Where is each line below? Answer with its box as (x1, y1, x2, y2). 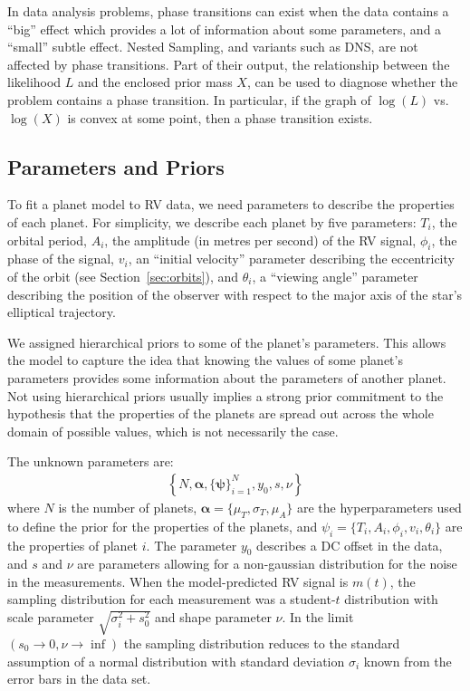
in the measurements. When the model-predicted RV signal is (7, 571, 349, 590)
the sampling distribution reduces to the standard (123, 634, 400, 653)
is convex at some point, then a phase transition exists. (67, 108, 373, 127)
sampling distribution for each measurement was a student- (7, 590, 336, 609)
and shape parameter (154, 608, 272, 627)
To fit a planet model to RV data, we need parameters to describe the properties (7, 195, 455, 214)
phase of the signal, (7, 249, 114, 268)
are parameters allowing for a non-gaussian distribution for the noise (77, 554, 457, 573)
